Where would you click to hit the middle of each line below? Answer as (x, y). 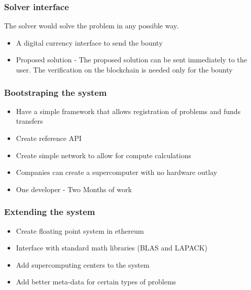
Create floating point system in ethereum (80, 230)
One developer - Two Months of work (74, 189)
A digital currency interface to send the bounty (89, 42)
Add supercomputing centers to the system (83, 264)
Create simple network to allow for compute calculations (103, 155)
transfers (29, 121)
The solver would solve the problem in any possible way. (92, 26)
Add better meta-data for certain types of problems (96, 282)
